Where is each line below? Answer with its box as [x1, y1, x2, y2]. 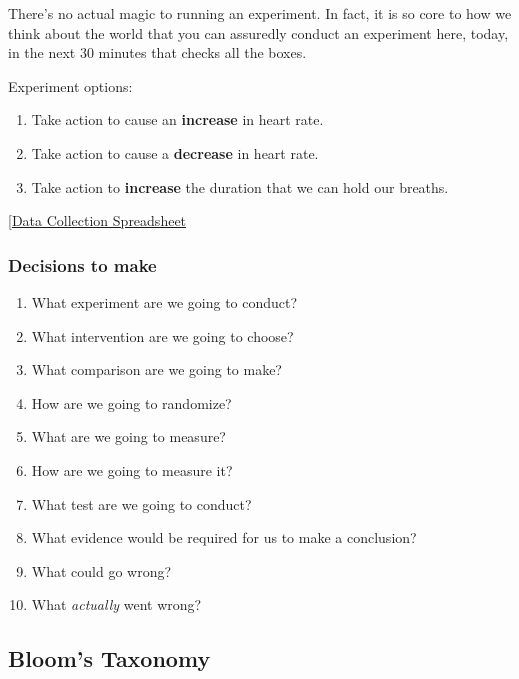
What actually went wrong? [31, 594, 202, 615]
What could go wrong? [31, 560, 172, 581]
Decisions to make [8, 252, 157, 277]
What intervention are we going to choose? [31, 325, 294, 346]
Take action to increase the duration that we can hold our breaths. [31, 176, 449, 197]
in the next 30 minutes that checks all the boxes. [8, 42, 307, 63]
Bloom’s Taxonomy [8, 643, 211, 674]
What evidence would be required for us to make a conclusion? [31, 527, 417, 548]
